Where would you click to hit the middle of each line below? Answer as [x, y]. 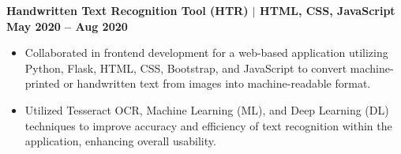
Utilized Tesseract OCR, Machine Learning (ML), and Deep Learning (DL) [207, 109]
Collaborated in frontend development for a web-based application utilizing [206, 53]
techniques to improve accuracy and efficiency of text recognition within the [208, 125]
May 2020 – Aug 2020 [67, 26]
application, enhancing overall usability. [120, 141]
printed [42, 83]
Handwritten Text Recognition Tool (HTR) [127, 10]
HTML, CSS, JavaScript [328, 10]
